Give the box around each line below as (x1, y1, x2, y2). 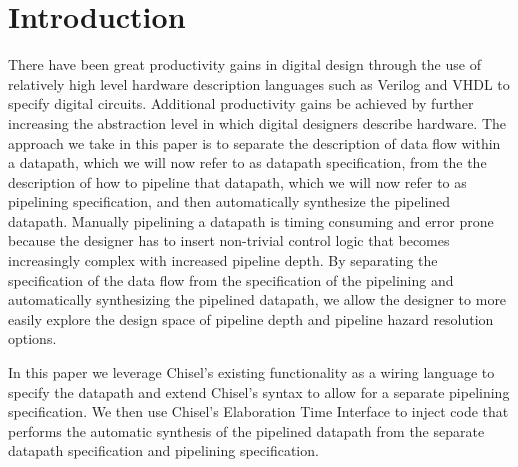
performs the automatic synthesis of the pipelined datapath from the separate (8, 420, 485, 441)
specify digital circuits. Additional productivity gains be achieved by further (8, 93, 474, 114)
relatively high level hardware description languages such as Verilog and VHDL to (8, 73, 510, 94)
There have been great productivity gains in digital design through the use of (8, 54, 481, 75)
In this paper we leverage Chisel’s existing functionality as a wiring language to (8, 362, 495, 383)
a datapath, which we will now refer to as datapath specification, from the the (8, 152, 487, 173)
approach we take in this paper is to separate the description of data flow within (8, 132, 501, 153)
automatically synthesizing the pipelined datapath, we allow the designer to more (8, 289, 507, 310)
